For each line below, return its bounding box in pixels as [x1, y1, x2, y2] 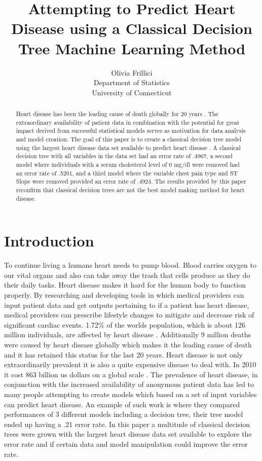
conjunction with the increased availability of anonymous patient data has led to [4, 379, 254, 389]
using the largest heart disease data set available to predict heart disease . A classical [16, 143, 241, 152]
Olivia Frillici [111, 67, 153, 78]
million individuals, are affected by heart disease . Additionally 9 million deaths [4, 329, 251, 340]
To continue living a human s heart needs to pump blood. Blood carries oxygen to [4, 260, 256, 270]
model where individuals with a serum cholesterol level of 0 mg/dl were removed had [16, 160, 240, 169]
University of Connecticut [92, 87, 172, 97]
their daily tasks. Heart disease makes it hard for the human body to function [4, 279, 246, 290]
